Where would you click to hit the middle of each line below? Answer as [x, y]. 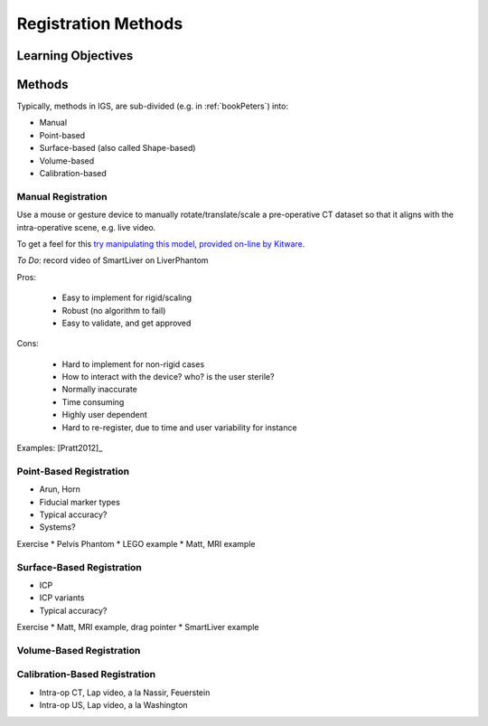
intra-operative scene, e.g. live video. [86, 227]
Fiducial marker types [80, 502]
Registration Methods [100, 24]
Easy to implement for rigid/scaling [127, 297]
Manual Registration [62, 196]
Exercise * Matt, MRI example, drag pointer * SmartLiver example [138, 627]
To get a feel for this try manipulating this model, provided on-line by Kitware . [161, 243]
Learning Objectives [75, 56]
